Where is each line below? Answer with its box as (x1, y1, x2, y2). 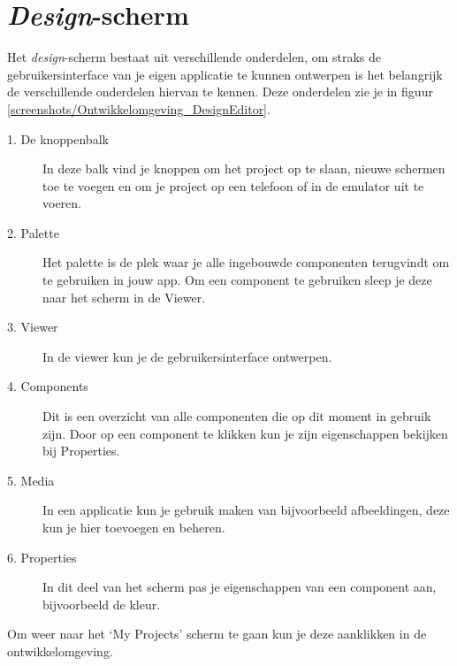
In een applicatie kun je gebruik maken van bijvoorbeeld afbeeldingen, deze (42, 501, 450, 519)
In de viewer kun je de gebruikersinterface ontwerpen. (42, 347, 332, 365)
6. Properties (7, 547, 77, 566)
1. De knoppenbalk (7, 129, 109, 148)
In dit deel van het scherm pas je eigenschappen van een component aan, (42, 578, 437, 596)
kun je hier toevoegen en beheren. (42, 518, 225, 536)
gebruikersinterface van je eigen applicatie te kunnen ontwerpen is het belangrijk (7, 65, 443, 83)
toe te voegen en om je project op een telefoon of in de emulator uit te (42, 176, 424, 195)
